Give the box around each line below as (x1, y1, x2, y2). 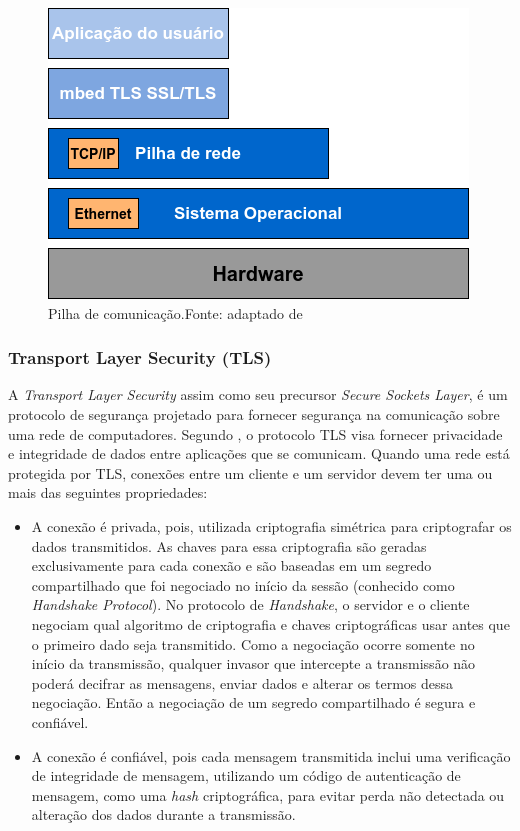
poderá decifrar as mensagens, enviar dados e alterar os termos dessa (31, 672, 454, 693)
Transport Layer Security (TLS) (8, 345, 272, 370)
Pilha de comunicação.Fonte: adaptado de (48, 302, 303, 323)
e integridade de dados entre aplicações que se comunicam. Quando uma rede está (8, 443, 510, 464)
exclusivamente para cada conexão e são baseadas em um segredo (31, 555, 432, 576)
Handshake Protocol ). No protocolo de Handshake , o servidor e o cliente (31, 594, 470, 615)
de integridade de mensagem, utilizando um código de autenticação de (31, 765, 461, 786)
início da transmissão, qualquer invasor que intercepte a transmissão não (31, 653, 476, 674)
